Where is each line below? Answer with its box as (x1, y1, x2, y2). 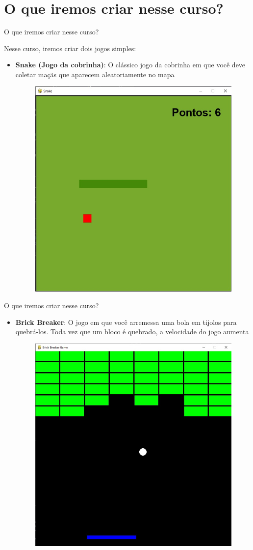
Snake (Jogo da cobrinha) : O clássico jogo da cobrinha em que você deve (15, 59, 246, 70)
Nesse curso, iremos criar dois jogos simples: (4, 43, 136, 53)
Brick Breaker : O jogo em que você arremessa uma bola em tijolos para (15, 317, 237, 327)
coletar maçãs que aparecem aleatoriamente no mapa (15, 69, 175, 79)
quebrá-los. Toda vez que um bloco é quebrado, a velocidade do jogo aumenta (15, 326, 249, 337)
